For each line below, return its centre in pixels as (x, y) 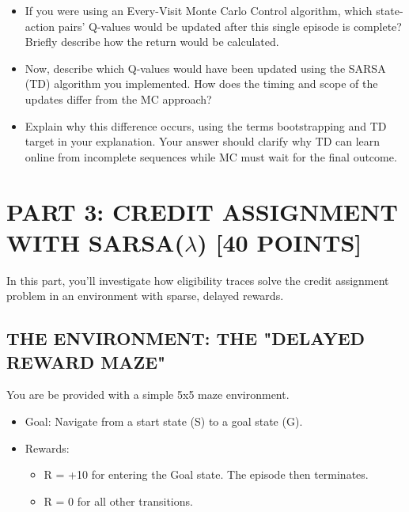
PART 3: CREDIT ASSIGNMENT (202, 211)
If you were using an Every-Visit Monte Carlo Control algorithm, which (199, 10)
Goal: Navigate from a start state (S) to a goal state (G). (164, 421)
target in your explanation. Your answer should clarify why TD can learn (203, 141)
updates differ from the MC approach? (118, 99)
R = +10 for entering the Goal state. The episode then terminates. (206, 474)
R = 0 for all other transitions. (118, 501)
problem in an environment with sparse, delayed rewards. (145, 296)
